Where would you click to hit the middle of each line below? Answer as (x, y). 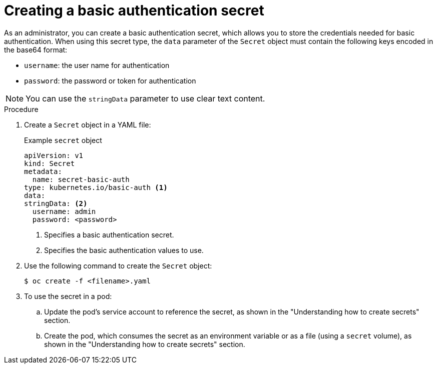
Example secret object (63, 140)
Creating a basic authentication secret (134, 10)
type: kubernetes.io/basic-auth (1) (96, 187)
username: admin (64, 211)
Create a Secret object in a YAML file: (88, 124)
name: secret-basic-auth (81, 179)
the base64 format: (36, 49)
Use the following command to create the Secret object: (118, 265)
